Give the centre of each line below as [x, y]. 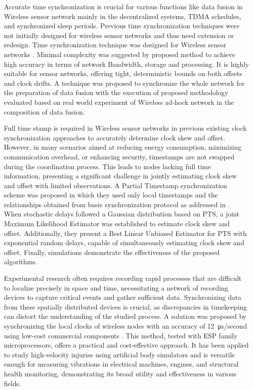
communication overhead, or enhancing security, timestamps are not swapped [119, 156]
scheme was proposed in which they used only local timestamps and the [111, 195]
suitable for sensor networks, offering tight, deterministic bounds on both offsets [123, 73]
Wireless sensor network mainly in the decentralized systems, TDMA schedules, [123, 16]
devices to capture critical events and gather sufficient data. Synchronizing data [123, 297]
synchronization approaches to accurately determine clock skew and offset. [115, 137]
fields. [13, 383]
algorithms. [21, 262]
